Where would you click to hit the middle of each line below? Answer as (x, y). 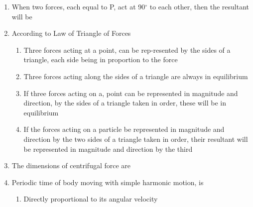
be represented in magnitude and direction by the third (108, 149)
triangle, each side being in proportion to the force (101, 59)
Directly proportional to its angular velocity (91, 199)
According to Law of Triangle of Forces (71, 33)
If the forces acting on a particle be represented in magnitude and (124, 129)
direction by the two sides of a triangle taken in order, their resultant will (136, 139)
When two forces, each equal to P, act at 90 (78, 6)
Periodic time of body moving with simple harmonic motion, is (108, 182)
